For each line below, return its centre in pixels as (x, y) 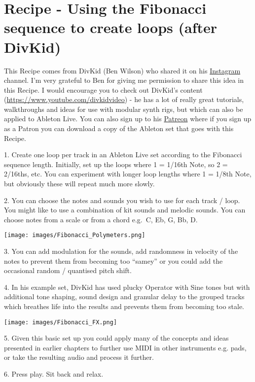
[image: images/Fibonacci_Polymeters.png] (75, 235)
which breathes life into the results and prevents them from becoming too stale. (124, 306)
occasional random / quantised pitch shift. (68, 270)
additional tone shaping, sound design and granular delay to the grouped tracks (124, 296)
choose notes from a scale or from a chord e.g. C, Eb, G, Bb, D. (101, 219)
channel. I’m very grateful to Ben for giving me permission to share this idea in (124, 80)
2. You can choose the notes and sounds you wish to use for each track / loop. (122, 200)
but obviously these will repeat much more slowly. (79, 184)
